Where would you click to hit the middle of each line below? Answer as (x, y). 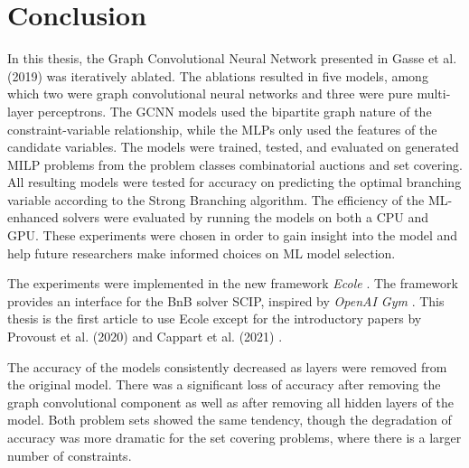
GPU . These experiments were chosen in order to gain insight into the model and (233, 235)
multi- (434, 94)
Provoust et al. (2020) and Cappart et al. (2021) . (145, 337)
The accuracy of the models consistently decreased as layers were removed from (227, 366)
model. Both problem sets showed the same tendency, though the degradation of (230, 420)
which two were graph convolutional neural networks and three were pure (210, 94)
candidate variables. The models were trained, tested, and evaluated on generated (233, 147)
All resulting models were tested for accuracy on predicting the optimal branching (234, 182)
